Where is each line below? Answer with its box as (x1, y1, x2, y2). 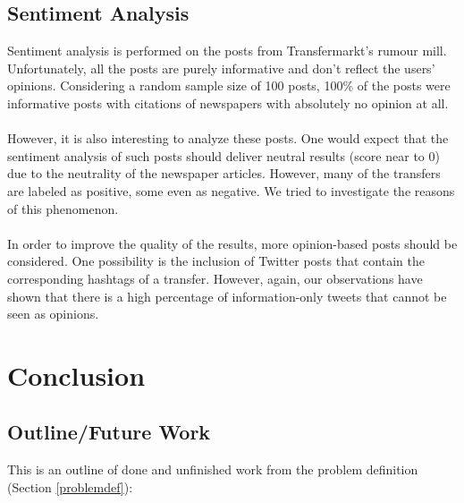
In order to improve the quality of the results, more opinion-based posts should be (7, 234, 458, 252)
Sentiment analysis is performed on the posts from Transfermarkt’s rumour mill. (7, 41, 447, 60)
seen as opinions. (7, 304, 99, 323)
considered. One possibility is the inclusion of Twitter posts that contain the (7, 251, 425, 270)
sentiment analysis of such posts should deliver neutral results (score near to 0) (7, 146, 440, 165)
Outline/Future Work (7, 418, 211, 446)
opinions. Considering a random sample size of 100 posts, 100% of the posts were (7, 76, 451, 95)
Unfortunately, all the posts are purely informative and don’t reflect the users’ (7, 58, 435, 77)
